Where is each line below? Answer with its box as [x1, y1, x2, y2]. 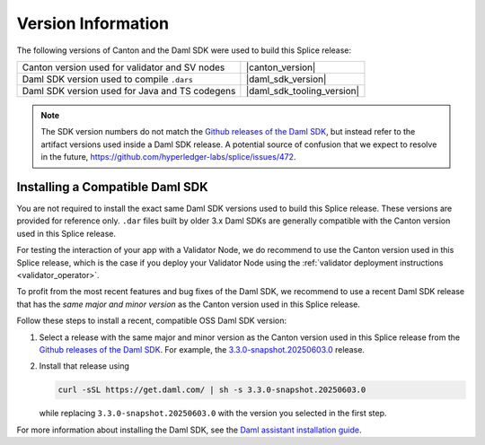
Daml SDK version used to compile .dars [22, 73, 193, 85]
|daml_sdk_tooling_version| [245, 84, 359, 97]
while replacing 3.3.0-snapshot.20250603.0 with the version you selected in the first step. [39, 408, 387, 419]
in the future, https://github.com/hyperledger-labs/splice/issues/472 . [40, 152, 296, 162]
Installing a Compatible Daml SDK [16, 179, 208, 195]
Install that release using [39, 361, 130, 371]
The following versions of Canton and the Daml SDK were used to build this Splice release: [16, 45, 352, 56]
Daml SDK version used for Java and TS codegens [22, 84, 236, 97]
